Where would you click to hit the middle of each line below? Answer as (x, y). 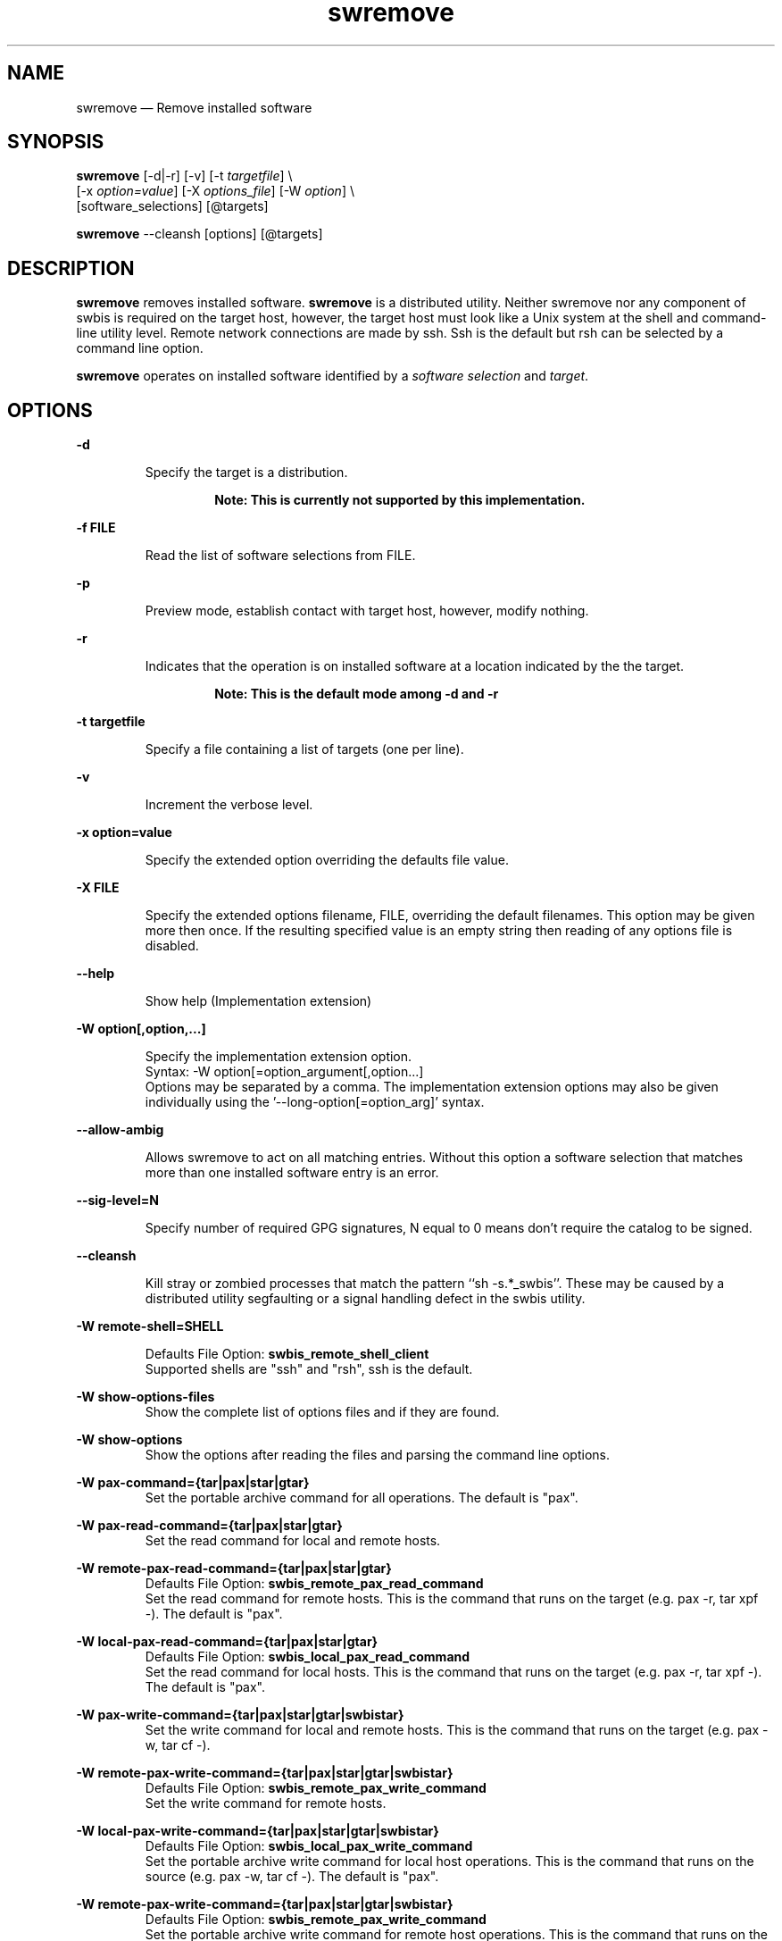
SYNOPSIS (56, 142)
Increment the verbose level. (229, 805)
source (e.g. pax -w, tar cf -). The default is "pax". (292, 1877)
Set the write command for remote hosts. (266, 1803)
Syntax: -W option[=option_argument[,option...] (284, 1072)
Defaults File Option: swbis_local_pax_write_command (309, 1846)
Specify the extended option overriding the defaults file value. (327, 860)
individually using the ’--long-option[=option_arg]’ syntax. (315, 1102)
